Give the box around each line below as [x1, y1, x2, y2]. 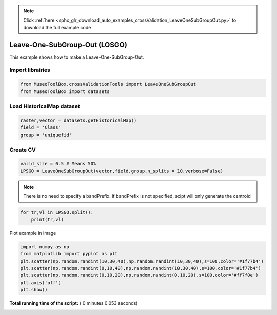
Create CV [9, 146, 36, 153]
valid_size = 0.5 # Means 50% [20, 161, 96, 166]
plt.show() [20, 287, 48, 293]
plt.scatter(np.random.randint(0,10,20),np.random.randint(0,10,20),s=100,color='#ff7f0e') [20, 272, 259, 279]
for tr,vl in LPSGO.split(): [20, 210, 94, 215]
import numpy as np [20, 244, 69, 249]
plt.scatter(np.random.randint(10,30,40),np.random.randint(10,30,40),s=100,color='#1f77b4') [20, 258, 264, 264]
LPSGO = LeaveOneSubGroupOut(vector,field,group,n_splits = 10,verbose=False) [20, 168, 223, 174]
